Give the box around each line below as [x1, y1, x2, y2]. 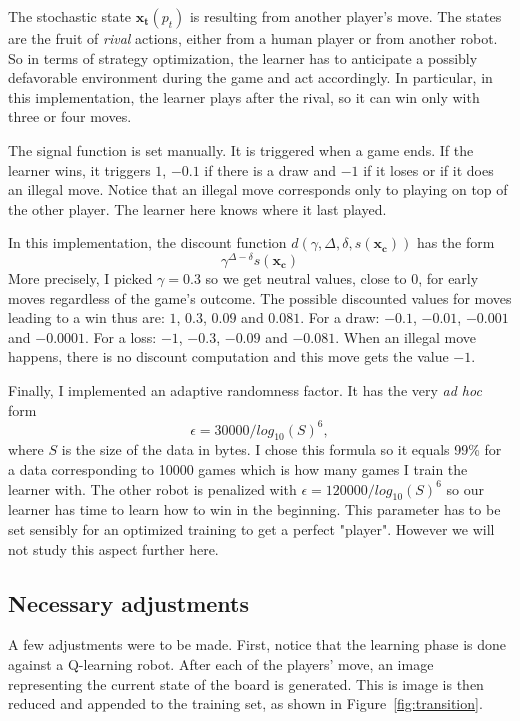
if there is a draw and [204, 159, 336, 180]
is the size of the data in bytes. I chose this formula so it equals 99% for [61, 439, 502, 460]
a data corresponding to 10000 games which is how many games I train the [8, 459, 468, 480]
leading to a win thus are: [8, 307, 165, 328]
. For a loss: [85, 326, 157, 347]
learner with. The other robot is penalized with [8, 478, 297, 499]
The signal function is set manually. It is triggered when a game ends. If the [8, 139, 474, 160]
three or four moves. [8, 106, 132, 127]
